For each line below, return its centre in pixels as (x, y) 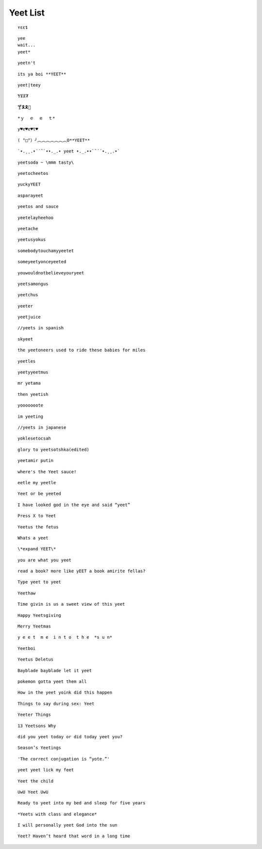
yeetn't (27, 63)
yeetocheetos (33, 173)
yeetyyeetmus (33, 372)
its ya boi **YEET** (42, 74)
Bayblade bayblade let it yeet (55, 671)
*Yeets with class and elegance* (57, 814)
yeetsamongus (33, 284)
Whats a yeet (33, 538)
